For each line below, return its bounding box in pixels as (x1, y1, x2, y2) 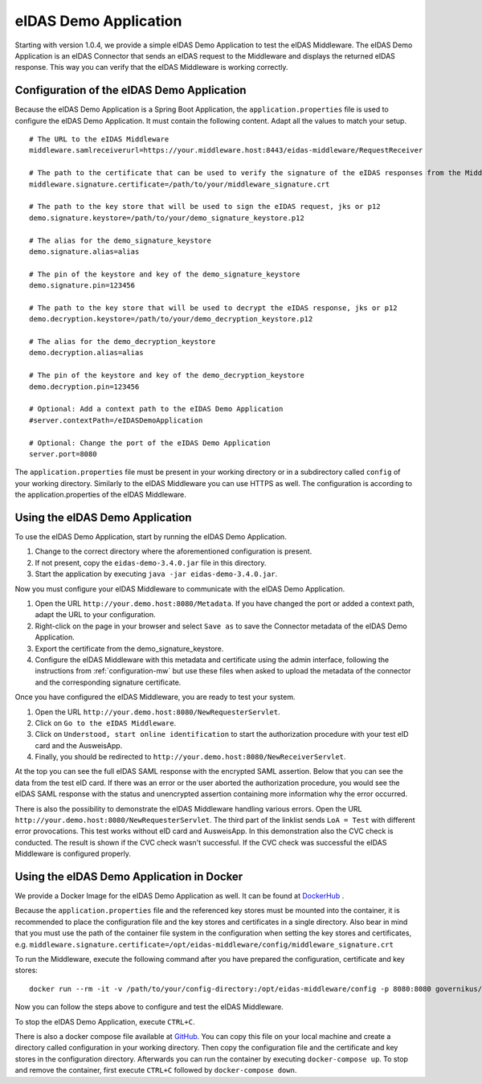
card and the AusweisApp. (35, 740, 123, 751)
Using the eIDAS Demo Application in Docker (14, 870, 243, 883)
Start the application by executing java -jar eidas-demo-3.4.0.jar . (35, 569, 278, 579)
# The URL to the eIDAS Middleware (29, 135, 170, 144)
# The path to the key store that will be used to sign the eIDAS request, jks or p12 (29, 202, 381, 211)
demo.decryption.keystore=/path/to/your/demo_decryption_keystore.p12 (29, 314, 313, 324)
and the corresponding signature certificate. (35, 677, 182, 687)
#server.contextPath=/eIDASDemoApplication (29, 415, 203, 425)
